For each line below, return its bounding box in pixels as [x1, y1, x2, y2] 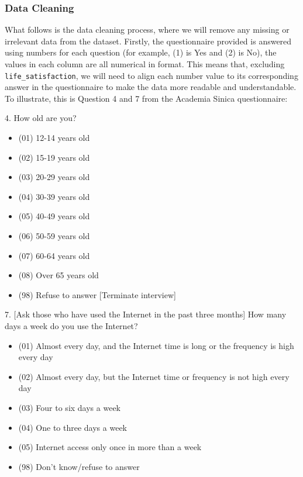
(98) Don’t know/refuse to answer [18, 460, 140, 472]
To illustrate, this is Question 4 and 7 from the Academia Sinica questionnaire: [5, 92, 288, 104]
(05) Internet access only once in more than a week [18, 441, 202, 453]
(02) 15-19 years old [18, 151, 90, 163]
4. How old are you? [5, 112, 77, 124]
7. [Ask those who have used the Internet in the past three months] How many [5, 308, 287, 320]
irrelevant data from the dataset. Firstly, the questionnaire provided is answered [5, 34, 292, 47]
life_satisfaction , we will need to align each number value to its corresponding [5, 69, 298, 81]
